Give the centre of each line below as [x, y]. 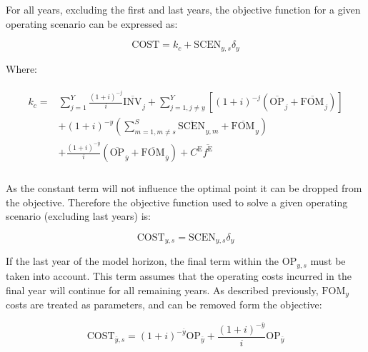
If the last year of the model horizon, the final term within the [143, 261]
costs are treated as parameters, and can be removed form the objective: [164, 304]
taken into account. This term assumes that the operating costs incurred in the [179, 275]
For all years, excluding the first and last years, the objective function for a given [183, 9]
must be [328, 261]
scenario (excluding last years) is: [78, 216]
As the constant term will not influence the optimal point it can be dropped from [184, 188]
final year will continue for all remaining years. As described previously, [162, 290]
